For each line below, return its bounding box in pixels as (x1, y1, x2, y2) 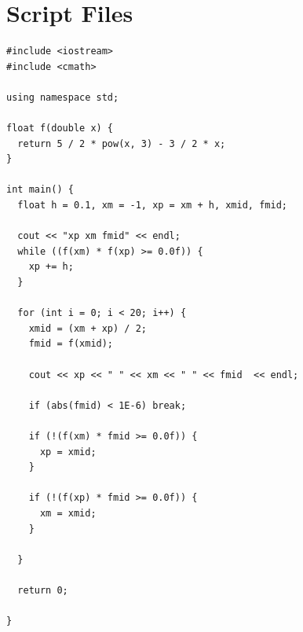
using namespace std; (6, 91, 119, 103)
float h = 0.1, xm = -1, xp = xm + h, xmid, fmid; (17, 200, 287, 211)
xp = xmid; (39, 446, 97, 457)
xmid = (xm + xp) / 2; (28, 322, 147, 334)
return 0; (17, 584, 68, 596)
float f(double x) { (6, 123, 114, 134)
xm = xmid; (39, 507, 97, 519)
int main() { (6, 184, 74, 196)
